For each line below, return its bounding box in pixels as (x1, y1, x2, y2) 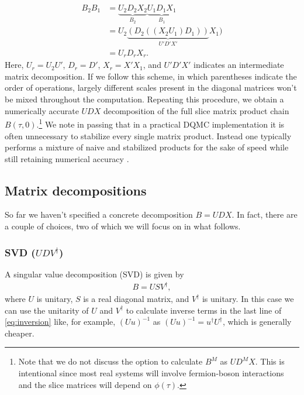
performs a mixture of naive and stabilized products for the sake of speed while (5, 141, 289, 153)
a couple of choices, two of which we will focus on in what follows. (5, 220, 241, 232)
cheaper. (5, 327, 34, 339)
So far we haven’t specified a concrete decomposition (5, 208, 193, 221)
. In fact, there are (232, 208, 298, 221)
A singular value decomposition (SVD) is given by (5, 267, 184, 280)
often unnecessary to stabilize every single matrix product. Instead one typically (5, 129, 292, 142)
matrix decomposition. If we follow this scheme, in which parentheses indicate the (5, 70, 297, 82)
